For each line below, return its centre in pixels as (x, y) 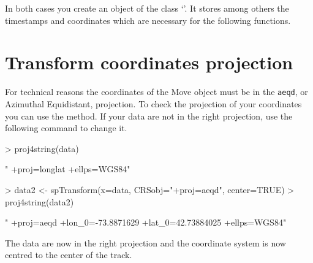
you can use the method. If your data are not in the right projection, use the (149, 116)
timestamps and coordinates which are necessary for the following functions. (148, 20)
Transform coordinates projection (149, 62)
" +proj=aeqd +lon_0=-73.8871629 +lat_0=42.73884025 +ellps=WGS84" (146, 222)
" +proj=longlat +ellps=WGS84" (68, 169)
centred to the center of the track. (69, 255)
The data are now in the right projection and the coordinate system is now (145, 242)
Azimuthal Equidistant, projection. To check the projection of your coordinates (153, 103)
